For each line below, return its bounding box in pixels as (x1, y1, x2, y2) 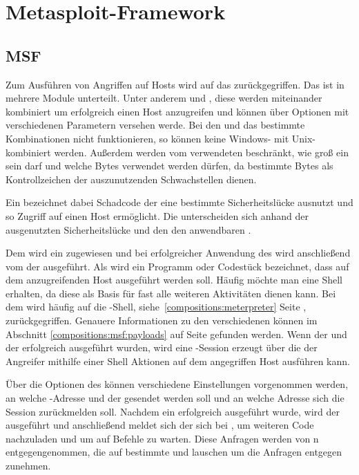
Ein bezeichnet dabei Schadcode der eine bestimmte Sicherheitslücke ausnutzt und (6, 195, 353, 209)
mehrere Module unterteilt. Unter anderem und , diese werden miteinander (6, 91, 322, 105)
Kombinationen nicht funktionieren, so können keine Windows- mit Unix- (6, 131, 316, 145)
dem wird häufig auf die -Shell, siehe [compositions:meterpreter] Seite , (6, 299, 307, 314)
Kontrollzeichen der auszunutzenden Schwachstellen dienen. (6, 171, 257, 186)
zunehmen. (6, 458, 51, 473)
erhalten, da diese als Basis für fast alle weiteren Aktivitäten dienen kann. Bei (6, 286, 336, 300)
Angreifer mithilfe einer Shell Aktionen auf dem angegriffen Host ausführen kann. (6, 353, 350, 368)
